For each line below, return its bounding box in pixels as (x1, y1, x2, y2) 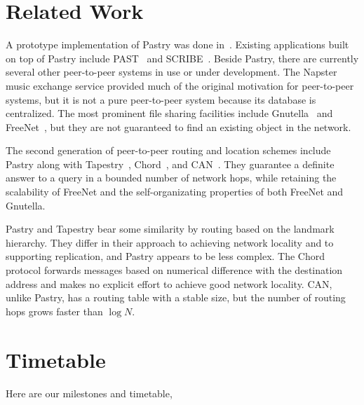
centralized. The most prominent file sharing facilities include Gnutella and (6, 106, 333, 121)
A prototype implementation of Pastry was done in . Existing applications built (6, 37, 349, 52)
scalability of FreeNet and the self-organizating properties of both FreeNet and (6, 184, 344, 199)
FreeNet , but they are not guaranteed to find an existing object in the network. (6, 119, 351, 134)
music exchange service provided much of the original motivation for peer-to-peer (6, 78, 354, 92)
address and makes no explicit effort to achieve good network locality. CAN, (6, 276, 332, 291)
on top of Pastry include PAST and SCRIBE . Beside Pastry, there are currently (6, 50, 359, 65)
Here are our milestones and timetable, (6, 385, 173, 400)
